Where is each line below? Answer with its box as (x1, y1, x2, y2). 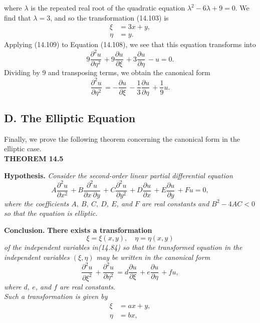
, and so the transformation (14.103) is (50, 12, 169, 23)
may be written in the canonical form (96, 252, 210, 262)
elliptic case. (4, 143, 42, 154)
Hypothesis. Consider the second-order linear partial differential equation (4, 170, 233, 180)
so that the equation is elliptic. (4, 208, 98, 218)
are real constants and (142, 198, 209, 208)
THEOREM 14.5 (4, 153, 64, 163)
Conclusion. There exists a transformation (4, 224, 152, 235)
